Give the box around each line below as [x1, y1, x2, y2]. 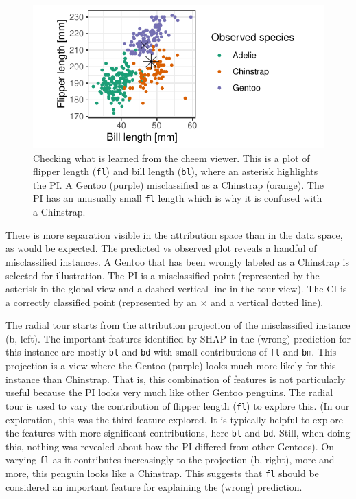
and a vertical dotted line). [211, 294, 324, 309]
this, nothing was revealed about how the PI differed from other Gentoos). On [5, 439, 335, 453]
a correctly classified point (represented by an [5, 294, 197, 309]
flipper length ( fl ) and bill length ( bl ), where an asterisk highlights [33, 164, 318, 178]
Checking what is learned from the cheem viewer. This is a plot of [33, 150, 310, 165]
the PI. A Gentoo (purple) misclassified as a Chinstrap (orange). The [33, 177, 324, 192]
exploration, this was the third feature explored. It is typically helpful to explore [5, 412, 344, 426]
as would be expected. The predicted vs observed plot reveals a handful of [5, 241, 317, 255]
